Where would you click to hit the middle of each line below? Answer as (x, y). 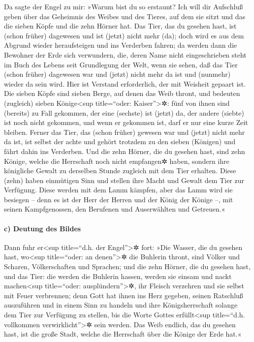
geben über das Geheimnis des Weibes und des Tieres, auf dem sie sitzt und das (125, 16)
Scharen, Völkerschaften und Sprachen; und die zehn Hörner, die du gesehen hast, (127, 266)
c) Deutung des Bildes (43, 228)
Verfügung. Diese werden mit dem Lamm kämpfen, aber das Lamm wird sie (118, 190)
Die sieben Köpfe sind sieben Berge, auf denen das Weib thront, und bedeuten (122, 93)
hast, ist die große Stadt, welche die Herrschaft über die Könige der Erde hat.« (123, 334)
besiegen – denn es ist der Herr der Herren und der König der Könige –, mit (119, 199)
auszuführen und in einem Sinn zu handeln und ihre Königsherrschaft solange (121, 305)
